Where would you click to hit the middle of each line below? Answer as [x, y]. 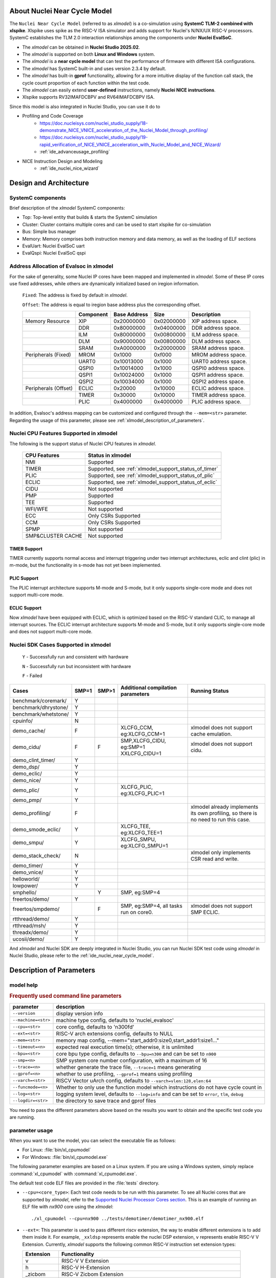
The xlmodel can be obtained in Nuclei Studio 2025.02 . [81, 47]
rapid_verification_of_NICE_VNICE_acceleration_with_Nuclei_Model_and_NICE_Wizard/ [130, 144]
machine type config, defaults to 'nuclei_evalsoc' [115, 1020]
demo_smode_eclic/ [37, 829]
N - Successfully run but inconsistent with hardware [77, 666]
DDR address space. [216, 328]
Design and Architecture [49, 183]
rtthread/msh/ [29, 925]
